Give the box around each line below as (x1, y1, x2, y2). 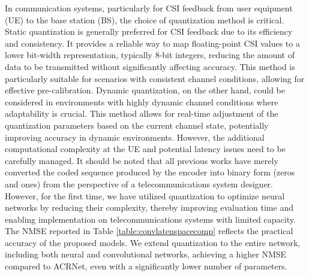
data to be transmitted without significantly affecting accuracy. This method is (5, 60, 295, 72)
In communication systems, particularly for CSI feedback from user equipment (5, 2, 293, 14)
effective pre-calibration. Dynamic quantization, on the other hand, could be (5, 84, 286, 96)
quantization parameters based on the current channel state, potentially (5, 119, 269, 131)
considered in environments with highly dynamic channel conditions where (5, 95, 278, 108)
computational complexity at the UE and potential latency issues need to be (5, 142, 286, 155)
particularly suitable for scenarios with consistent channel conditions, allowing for (5, 72, 305, 84)
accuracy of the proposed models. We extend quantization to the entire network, (5, 236, 301, 248)
